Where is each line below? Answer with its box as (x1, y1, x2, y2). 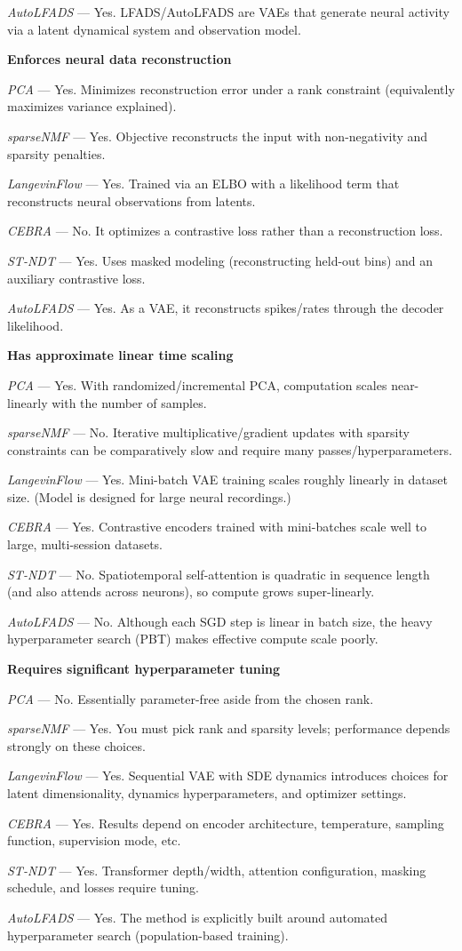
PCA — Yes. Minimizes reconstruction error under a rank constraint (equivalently (7, 79, 455, 98)
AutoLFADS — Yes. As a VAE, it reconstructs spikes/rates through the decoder (7, 299, 444, 317)
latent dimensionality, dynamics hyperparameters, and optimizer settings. (7, 784, 407, 802)
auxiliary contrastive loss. (7, 268, 146, 287)
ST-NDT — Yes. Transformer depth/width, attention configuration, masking (7, 860, 426, 879)
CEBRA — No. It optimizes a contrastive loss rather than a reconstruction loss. (7, 221, 443, 240)
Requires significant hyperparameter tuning (7, 659, 281, 678)
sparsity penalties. (7, 144, 106, 163)
